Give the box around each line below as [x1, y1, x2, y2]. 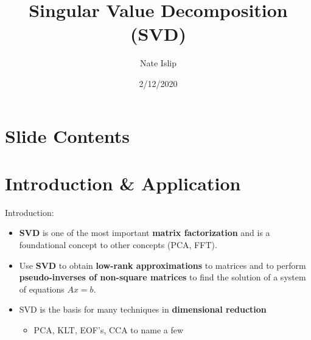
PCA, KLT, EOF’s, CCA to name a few [33, 323, 184, 336]
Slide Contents [5, 123, 130, 148]
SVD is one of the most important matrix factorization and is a [19, 226, 270, 239]
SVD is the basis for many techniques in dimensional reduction [19, 303, 267, 316]
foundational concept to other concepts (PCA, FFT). [19, 238, 217, 251]
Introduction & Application [5, 170, 241, 195]
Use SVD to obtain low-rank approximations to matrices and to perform [19, 258, 306, 271]
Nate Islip [140, 57, 176, 69]
